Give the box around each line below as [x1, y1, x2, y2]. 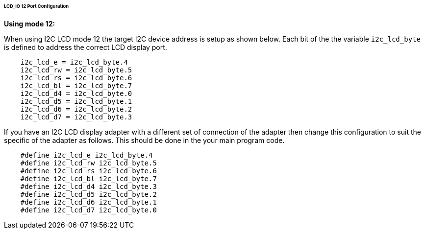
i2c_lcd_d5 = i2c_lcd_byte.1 [20, 97, 132, 105]
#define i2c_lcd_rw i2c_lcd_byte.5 [20, 159, 157, 167]
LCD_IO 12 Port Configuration [4, 3, 69, 9]
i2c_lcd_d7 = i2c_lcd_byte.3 [20, 113, 132, 121]
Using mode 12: [4, 19, 55, 28]
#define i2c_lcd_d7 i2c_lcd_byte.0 [20, 206, 157, 214]
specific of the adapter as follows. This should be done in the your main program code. [4, 136, 285, 144]
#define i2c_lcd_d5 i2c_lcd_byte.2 [20, 190, 157, 198]
